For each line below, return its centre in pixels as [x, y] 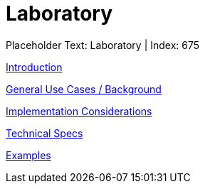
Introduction [34, 67]
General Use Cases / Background [84, 89]
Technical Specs [44, 133]
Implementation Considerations [79, 111]
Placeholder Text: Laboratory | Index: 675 [103, 45]
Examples [28, 155]
